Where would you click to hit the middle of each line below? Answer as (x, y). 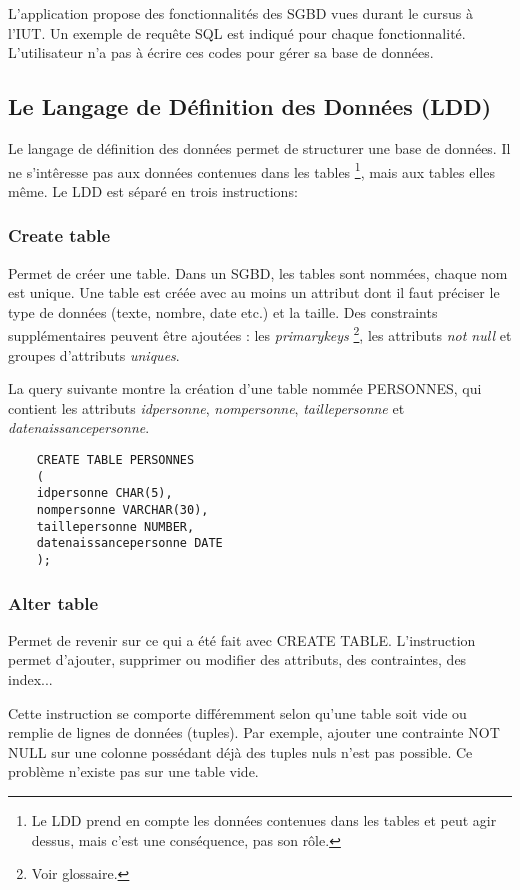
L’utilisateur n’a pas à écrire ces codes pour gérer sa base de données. (221, 52)
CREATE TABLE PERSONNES (115, 460)
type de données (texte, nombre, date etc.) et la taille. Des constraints (223, 311)
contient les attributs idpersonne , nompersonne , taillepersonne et (206, 407)
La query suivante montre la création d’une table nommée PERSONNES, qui (245, 388)
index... (30, 679)
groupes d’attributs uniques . (94, 354)
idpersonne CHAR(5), (104, 493)
